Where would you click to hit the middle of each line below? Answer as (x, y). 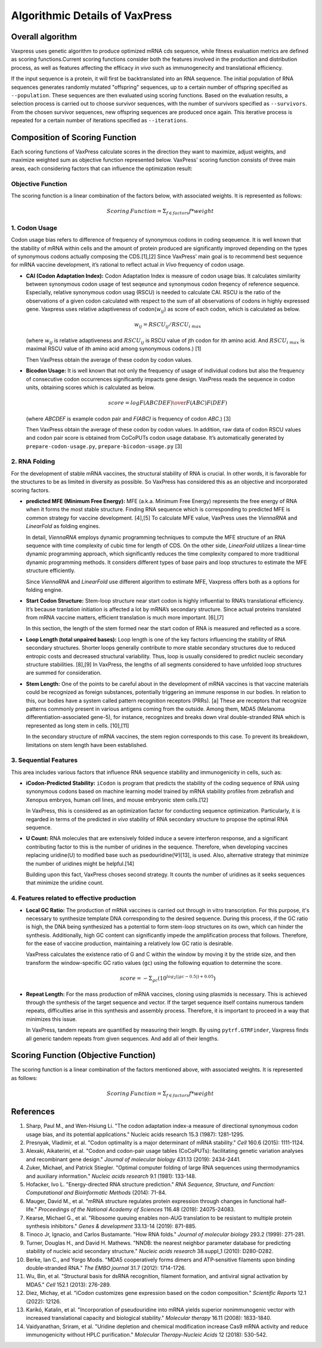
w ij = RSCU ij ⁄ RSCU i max (168, 325)
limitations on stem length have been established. (87, 745)
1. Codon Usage (34, 228)
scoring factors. (30, 490)
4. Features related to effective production (74, 898)
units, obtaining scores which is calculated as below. (90, 387)
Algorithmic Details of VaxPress (92, 16)
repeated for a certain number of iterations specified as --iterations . (99, 121)
